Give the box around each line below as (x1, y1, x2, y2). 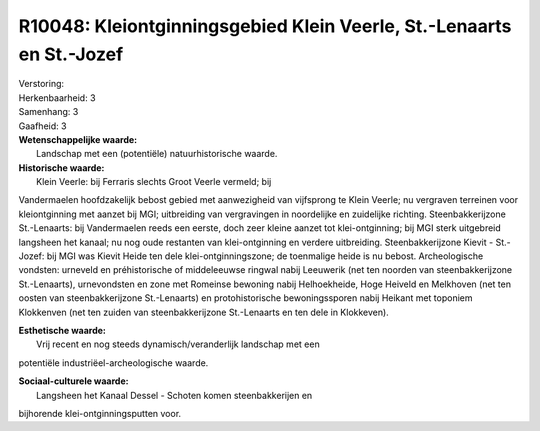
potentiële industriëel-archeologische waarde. (18, 356, 209, 369)
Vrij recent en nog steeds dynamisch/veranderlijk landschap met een (36, 338, 320, 350)
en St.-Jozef (18, 43, 124, 65)
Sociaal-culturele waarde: (18, 375, 129, 387)
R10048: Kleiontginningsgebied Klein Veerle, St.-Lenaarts (18, 15, 512, 37)
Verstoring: (18, 78, 65, 90)
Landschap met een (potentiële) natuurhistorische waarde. (36, 148, 278, 160)
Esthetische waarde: (18, 324, 107, 336)
